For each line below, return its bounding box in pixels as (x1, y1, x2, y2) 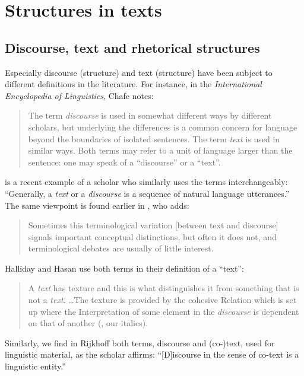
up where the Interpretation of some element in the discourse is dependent (28, 305, 299, 317)
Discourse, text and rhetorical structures (5, 38, 260, 56)
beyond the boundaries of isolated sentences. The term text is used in (28, 132, 280, 145)
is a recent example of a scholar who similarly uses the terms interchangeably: (5, 176, 288, 188)
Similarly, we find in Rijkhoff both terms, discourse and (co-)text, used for (5, 336, 275, 349)
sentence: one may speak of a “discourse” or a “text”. (28, 155, 221, 168)
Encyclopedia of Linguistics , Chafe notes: (5, 89, 154, 101)
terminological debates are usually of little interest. (28, 242, 214, 254)
